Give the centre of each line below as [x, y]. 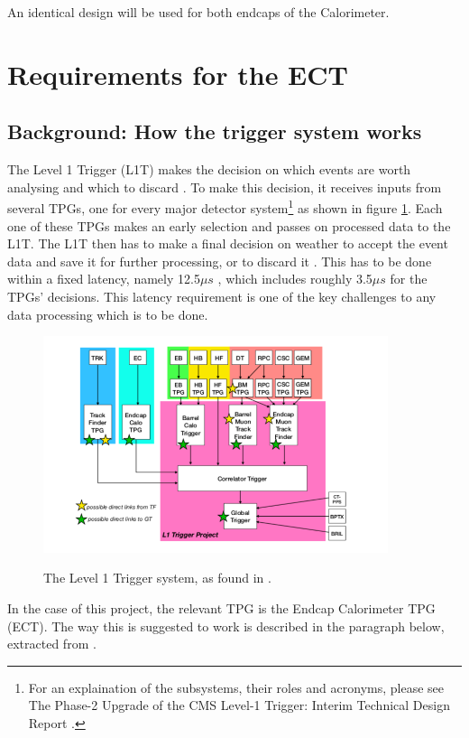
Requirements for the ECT [178, 74]
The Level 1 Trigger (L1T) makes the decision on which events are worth [209, 169]
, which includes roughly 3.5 [295, 279]
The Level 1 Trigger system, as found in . [157, 578]
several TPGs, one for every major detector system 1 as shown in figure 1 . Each [225, 207]
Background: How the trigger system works [215, 131]
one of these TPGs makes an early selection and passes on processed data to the [229, 225]
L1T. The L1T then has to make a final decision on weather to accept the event [228, 243]
